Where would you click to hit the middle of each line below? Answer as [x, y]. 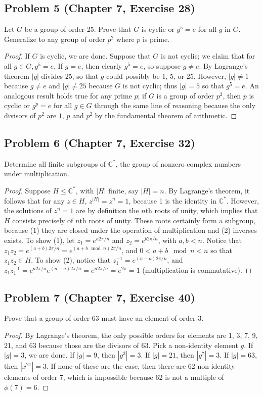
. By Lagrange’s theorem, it [207, 190]
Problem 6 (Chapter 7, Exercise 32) [100, 142]
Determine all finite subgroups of [55, 163]
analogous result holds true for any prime [68, 95]
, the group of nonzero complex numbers [178, 163]
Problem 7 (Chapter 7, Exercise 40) [100, 297]
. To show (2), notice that [71, 260]
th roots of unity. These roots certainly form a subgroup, [167, 220]
